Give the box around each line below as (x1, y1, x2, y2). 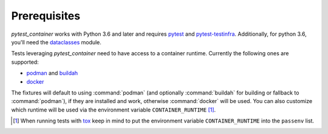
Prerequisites (11, 9, 81, 22)
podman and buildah (26, 70, 78, 77)
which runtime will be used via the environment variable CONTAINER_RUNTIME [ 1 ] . (11, 106, 216, 113)
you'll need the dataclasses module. (11, 38, 101, 45)
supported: (11, 58, 39, 65)
